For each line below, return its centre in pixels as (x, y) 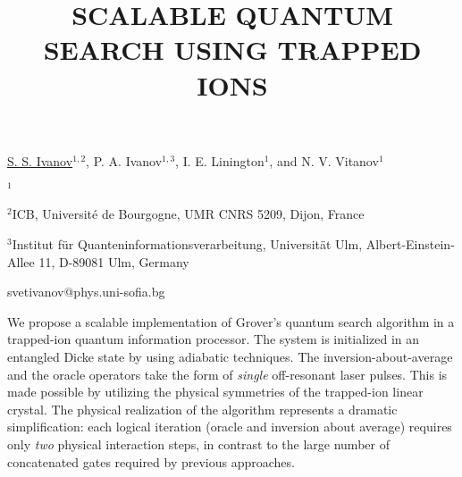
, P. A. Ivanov (124, 160)
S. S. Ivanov (40, 160)
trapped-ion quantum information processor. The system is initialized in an (214, 339)
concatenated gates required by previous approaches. (151, 461)
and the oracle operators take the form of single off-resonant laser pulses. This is (227, 374)
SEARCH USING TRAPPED (232, 50)
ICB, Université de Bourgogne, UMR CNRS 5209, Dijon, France (188, 214)
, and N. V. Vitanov (324, 160)
